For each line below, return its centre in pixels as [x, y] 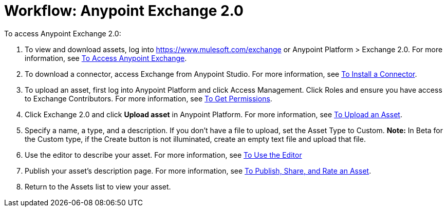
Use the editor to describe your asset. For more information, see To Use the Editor [163, 155]
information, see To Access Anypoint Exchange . [106, 58]
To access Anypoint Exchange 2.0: [63, 33]
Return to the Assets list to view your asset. [98, 186]
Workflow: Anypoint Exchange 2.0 [124, 11]
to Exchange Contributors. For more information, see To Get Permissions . [148, 98]
